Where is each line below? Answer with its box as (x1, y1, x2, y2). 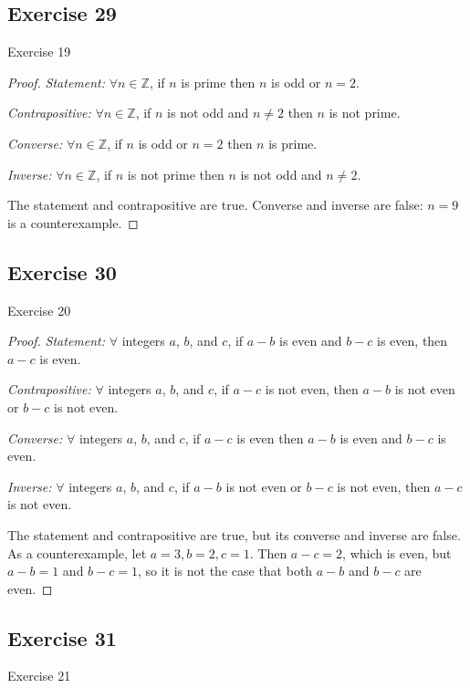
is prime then (181, 72, 256, 91)
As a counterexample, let (7, 543, 147, 562)
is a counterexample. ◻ (7, 213, 139, 232)
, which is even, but (342, 543, 452, 562)
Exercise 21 (7, 666, 71, 685)
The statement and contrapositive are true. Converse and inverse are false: (7, 195, 423, 214)
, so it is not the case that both (137, 561, 313, 580)
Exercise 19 (7, 42, 71, 61)
